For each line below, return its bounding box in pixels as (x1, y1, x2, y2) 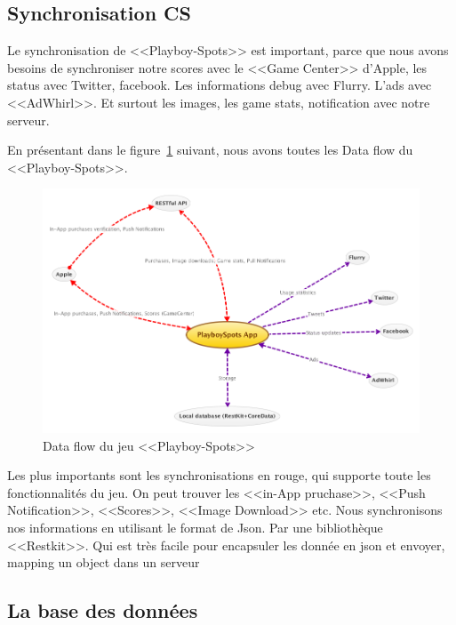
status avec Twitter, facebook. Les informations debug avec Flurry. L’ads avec (7, 76, 432, 94)
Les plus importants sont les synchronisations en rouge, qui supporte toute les (7, 466, 431, 485)
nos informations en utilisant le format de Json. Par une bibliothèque (7, 517, 383, 536)
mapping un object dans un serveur (7, 553, 200, 572)
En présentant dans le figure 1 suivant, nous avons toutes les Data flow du (7, 140, 413, 159)
